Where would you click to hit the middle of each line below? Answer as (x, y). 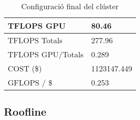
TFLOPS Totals (35, 40)
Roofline (25, 111)
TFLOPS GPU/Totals (46, 54)
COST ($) (25, 68)
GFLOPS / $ (30, 82)
